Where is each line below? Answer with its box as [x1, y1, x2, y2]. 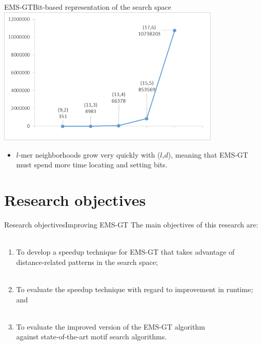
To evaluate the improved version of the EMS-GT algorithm [16, 321, 205, 332]
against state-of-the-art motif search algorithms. [16, 331, 167, 342]
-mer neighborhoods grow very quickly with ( [18, 149, 160, 160]
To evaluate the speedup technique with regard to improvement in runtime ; [16, 283, 253, 294]
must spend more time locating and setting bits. [16, 159, 168, 170]
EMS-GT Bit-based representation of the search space [4, 2, 171, 12]
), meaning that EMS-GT [168, 149, 248, 160]
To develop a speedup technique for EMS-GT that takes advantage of [16, 246, 235, 257]
